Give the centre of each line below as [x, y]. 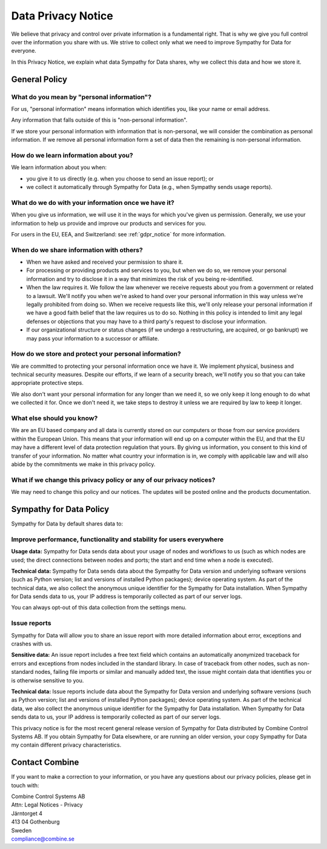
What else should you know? [54, 418]
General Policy [39, 79]
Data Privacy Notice [62, 16]
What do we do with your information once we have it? [93, 202]
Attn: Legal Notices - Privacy [47, 805]
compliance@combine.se [43, 839]
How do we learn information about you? [72, 155]
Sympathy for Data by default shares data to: [67, 524]
